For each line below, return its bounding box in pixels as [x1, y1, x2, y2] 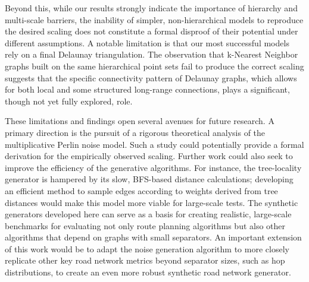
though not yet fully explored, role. [5, 94, 133, 107]
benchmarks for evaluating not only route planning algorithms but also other [5, 219, 286, 232]
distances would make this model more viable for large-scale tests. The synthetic [5, 196, 298, 208]
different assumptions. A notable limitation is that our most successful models [5, 36, 289, 49]
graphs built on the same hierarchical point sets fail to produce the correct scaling [5, 59, 304, 72]
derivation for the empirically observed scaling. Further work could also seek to [5, 150, 293, 162]
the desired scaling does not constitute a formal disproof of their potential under [5, 25, 298, 37]
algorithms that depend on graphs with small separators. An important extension [5, 231, 302, 243]
